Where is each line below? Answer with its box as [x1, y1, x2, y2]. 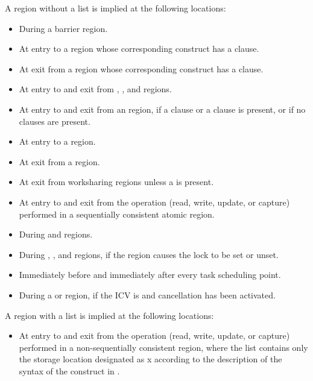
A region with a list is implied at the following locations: [5, 309, 214, 321]
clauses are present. [19, 115, 90, 127]
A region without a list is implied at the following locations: [5, 2, 226, 14]
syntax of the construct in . [19, 364, 120, 377]
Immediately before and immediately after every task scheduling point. [19, 268, 281, 281]
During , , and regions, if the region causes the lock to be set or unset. [19, 248, 279, 260]
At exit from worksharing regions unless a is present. [19, 175, 214, 188]
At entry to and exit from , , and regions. [19, 83, 172, 95]
